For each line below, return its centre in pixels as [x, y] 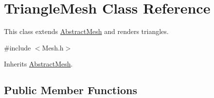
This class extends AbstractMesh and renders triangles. [86, 31]
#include [18, 47]
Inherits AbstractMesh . [38, 64]
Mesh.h [53, 47]
